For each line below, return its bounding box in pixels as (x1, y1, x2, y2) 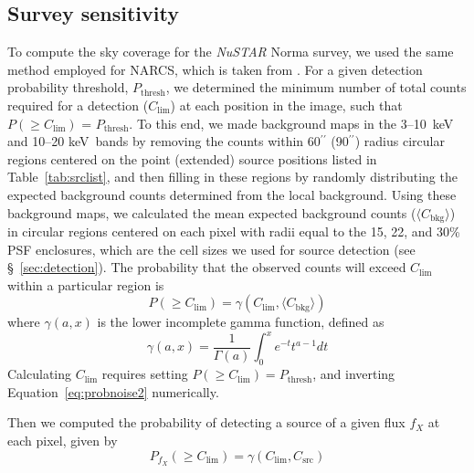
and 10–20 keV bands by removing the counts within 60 (7, 131, 321, 151)
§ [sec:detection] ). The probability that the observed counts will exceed (7, 258, 406, 277)
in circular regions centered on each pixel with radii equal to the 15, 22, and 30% (7, 222, 460, 240)
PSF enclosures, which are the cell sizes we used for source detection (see (7, 239, 416, 258)
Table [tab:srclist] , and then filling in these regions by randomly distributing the (7, 167, 458, 186)
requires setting (101, 364, 188, 384)
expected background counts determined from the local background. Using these (7, 184, 457, 204)
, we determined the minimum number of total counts (165, 78, 467, 97)
